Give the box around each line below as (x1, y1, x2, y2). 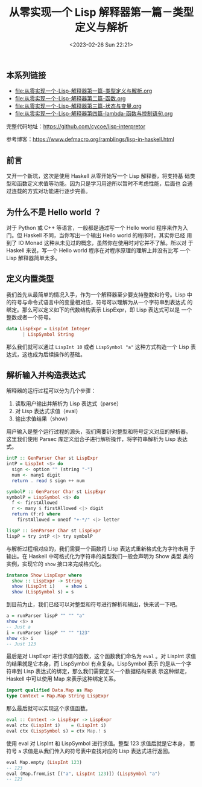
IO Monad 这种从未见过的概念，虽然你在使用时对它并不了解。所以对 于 (17, 239, 194, 246)
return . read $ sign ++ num (11, 477, 85, 484)
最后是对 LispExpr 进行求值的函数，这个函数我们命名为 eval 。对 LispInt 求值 (6, 653, 197, 660)
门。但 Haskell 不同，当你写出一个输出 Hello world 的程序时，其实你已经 (6, 231, 186, 239)
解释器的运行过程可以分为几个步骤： (6, 387, 96, 394)
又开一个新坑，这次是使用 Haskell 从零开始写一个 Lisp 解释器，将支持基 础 (6, 172, 190, 180)
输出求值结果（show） (14, 415, 71, 422)
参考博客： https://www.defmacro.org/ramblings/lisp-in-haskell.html (6, 136, 175, 143)
